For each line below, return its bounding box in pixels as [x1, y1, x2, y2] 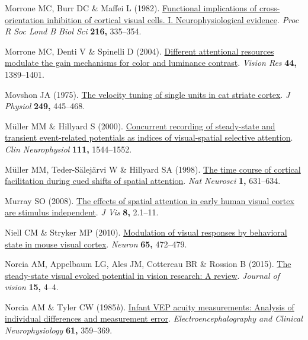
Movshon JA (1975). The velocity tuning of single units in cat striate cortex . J [5, 88, 290, 100]
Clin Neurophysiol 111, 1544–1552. [5, 142, 132, 155]
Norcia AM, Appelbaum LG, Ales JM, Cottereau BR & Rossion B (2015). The [5, 258, 291, 270]
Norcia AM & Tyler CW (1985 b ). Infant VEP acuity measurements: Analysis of [5, 300, 294, 313]
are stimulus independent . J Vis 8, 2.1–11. [5, 206, 159, 218]
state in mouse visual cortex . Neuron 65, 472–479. [5, 237, 187, 250]
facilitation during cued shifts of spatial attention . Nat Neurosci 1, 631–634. [5, 174, 281, 187]
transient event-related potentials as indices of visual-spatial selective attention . [5, 131, 293, 144]
